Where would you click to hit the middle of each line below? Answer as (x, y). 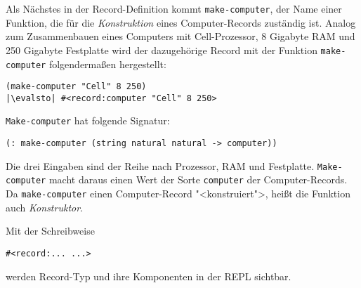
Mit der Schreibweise (50, 231)
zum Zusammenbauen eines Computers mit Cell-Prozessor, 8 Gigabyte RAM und (180, 36)
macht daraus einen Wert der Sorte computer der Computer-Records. (198, 179)
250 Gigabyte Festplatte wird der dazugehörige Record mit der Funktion (162, 50)
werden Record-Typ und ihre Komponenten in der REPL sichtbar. (149, 276)
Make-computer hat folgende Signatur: (88, 120)
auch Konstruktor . (44, 207)
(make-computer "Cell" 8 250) (76, 87)
